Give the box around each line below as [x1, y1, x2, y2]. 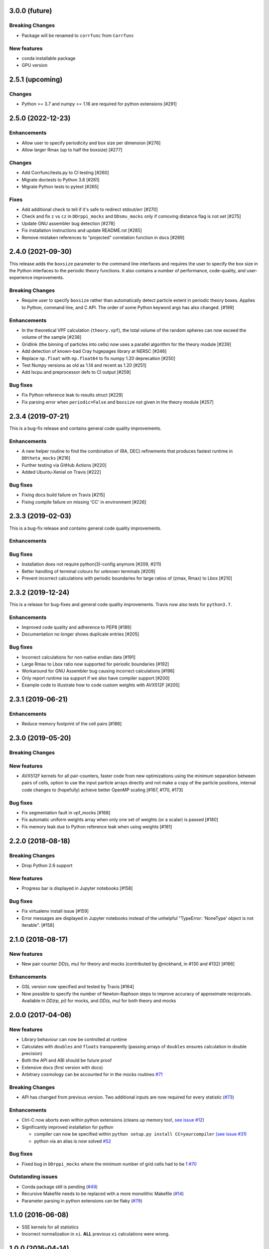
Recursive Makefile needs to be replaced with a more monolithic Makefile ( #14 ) [21, 1191, 184, 1197]
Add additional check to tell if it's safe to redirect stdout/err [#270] [21, 206, 158, 212]
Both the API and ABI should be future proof [21, 1057, 112, 1064]
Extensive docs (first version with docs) [21, 1064, 103, 1070]
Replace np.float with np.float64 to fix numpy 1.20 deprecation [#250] [21, 355, 175, 361]
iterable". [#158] [21, 922, 55, 928]
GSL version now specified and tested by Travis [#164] [21, 984, 134, 990]
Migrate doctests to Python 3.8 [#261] [21, 176, 100, 182]
